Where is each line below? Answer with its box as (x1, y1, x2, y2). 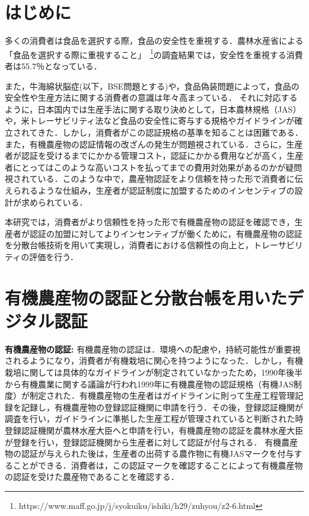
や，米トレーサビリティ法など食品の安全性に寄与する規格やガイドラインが (5, 114, 295, 127)
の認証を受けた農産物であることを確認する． (5, 470, 179, 483)
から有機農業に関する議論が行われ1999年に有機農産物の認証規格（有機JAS (5, 377, 294, 390)
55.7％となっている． (21, 59, 102, 72)
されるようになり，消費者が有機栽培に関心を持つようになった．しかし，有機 (5, 354, 304, 367)
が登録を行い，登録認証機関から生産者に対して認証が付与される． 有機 (5, 435, 282, 448)
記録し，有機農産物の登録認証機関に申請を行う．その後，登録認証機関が (21, 400, 303, 413)
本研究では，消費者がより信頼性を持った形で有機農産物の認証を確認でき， (5, 216, 295, 228)
